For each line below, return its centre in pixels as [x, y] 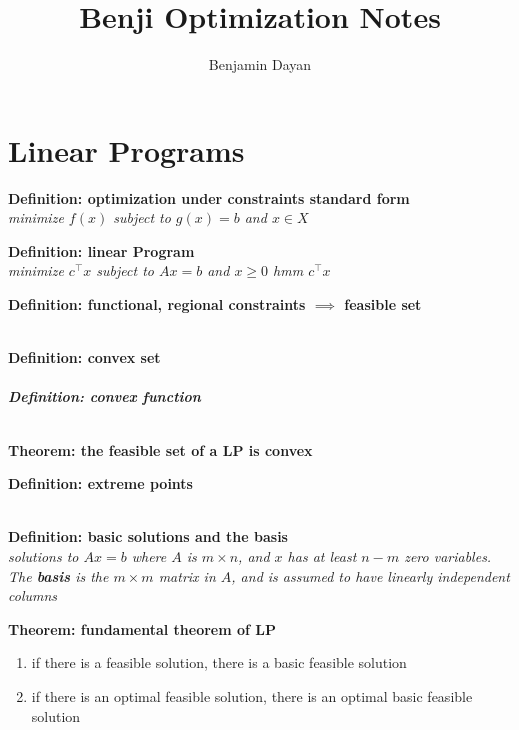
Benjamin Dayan [260, 64]
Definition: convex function [104, 396]
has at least [322, 555]
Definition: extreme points [100, 483]
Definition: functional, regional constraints [157, 304]
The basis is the [58, 575]
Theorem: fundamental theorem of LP [142, 628]
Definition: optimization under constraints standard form [209, 197]
